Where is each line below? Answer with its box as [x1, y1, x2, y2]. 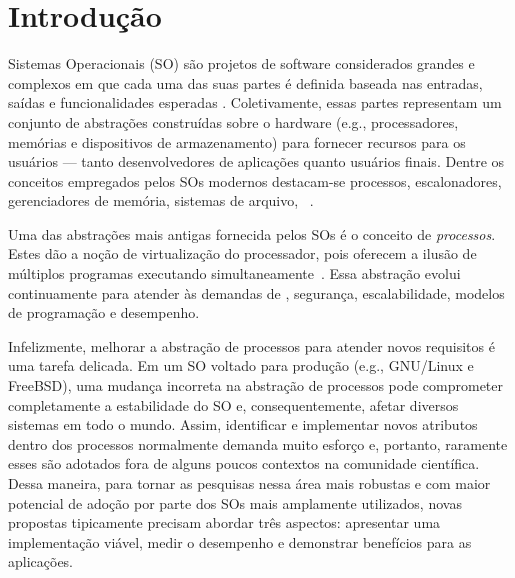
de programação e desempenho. [8, 302, 200, 323]
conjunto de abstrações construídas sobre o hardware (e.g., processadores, [8, 111, 459, 132]
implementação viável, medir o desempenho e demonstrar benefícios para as [8, 531, 472, 552]
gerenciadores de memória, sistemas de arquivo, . [8, 190, 314, 211]
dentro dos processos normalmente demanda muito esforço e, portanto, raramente [8, 433, 508, 454]
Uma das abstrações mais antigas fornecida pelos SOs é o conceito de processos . [8, 223, 496, 244]
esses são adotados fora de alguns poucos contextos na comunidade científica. [8, 453, 480, 474]
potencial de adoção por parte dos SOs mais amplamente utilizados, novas [8, 492, 462, 513]
